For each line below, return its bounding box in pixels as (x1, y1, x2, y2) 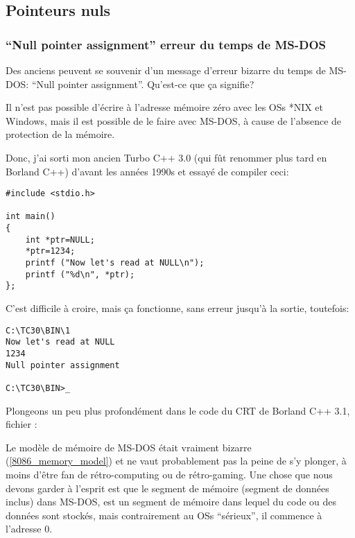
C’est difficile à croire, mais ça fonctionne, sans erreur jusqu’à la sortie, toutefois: (6, 301, 349, 315)
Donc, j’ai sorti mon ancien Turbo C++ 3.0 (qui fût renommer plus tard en (6, 150, 327, 164)
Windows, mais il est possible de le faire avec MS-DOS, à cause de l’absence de (6, 113, 342, 128)
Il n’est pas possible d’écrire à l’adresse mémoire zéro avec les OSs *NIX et (6, 100, 324, 114)
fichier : (6, 417, 37, 431)
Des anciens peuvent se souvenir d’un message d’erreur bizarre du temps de (6, 63, 326, 77)
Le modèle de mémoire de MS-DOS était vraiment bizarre (6, 440, 252, 454)
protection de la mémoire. (6, 127, 115, 141)
